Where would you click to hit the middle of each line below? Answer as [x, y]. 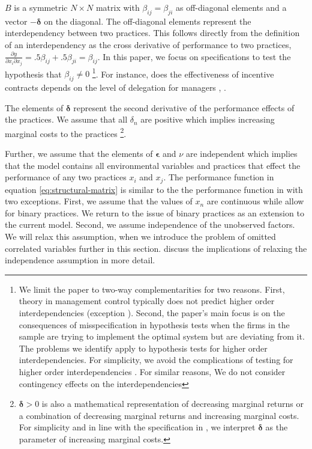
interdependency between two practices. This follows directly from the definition [152, 33]
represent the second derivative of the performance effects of [184, 107]
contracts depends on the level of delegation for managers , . [116, 87]
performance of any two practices [66, 177]
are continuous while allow [255, 201]
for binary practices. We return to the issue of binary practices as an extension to [154, 212]
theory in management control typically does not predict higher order [147, 301]
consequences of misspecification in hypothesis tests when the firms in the [154, 324]
